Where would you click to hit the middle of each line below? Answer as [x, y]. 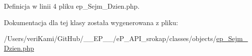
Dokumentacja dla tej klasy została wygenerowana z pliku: [91, 22]
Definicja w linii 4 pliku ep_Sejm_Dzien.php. [72, 6]
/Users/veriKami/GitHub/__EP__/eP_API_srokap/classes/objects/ [110, 38]
